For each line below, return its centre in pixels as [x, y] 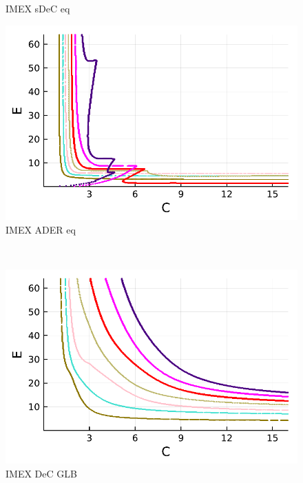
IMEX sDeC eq [38, 8]
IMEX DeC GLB [41, 473]
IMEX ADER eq [41, 229]
